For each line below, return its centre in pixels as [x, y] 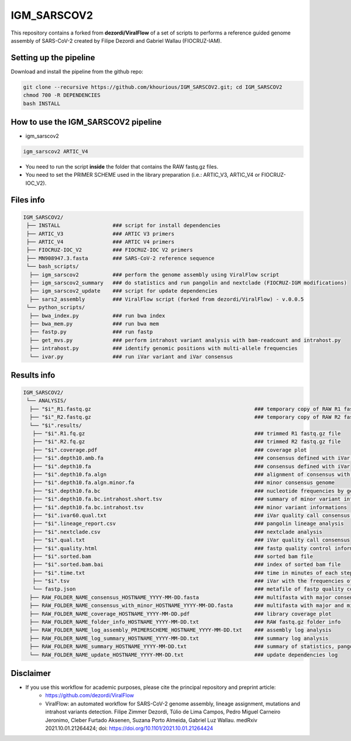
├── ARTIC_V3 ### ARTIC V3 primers [101, 234]
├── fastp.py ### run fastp [91, 332]
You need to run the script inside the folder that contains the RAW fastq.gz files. [122, 167]
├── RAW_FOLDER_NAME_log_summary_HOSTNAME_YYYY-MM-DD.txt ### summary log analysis [179, 638]
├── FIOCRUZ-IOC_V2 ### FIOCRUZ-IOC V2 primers [110, 250]
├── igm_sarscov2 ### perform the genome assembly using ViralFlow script [154, 275]
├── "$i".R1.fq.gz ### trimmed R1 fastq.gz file [187, 434]
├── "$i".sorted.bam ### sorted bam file [173, 556]
